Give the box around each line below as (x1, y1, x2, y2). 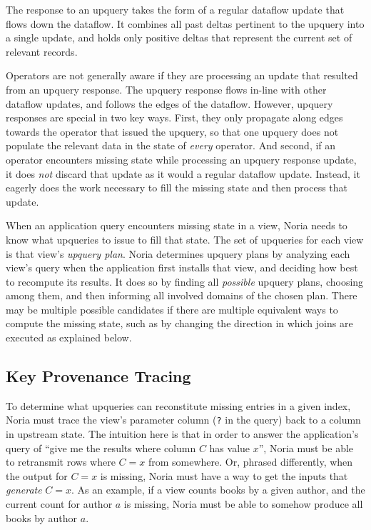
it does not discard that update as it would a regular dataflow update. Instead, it (6, 166, 360, 181)
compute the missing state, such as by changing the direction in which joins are (6, 316, 353, 331)
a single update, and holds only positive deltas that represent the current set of (6, 30, 352, 45)
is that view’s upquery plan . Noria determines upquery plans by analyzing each (6, 246, 350, 261)
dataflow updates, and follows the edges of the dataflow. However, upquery (6, 96, 333, 111)
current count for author (6, 496, 113, 511)
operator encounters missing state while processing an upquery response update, (6, 151, 357, 166)
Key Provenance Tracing (6, 365, 191, 387)
